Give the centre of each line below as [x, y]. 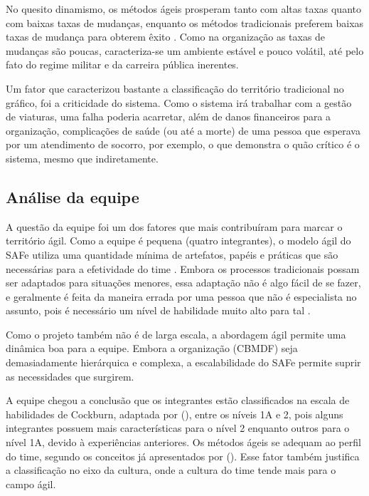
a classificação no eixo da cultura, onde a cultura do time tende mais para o [171, 470]
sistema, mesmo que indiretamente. [82, 158]
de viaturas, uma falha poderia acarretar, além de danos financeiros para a [169, 117]
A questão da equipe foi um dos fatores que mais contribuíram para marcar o [174, 226]
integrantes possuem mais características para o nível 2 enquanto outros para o [178, 428]
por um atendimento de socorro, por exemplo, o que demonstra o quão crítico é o [183, 144]
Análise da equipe [73, 196]
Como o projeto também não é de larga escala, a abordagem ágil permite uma [176, 334]
